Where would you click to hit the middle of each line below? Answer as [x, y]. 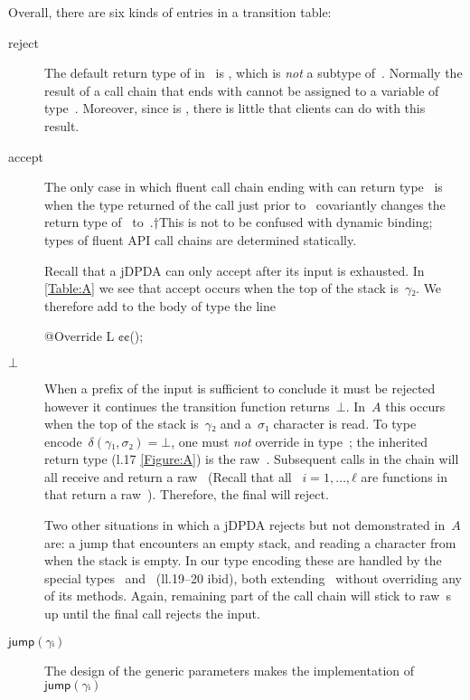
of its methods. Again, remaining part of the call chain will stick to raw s [248, 596]
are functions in [404, 476]
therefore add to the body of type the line [160, 305]
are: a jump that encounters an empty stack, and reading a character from [250, 542]
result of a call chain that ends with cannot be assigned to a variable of [242, 90]
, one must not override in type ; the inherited [300, 441]
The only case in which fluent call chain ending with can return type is [244, 187]
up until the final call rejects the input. [152, 614]
